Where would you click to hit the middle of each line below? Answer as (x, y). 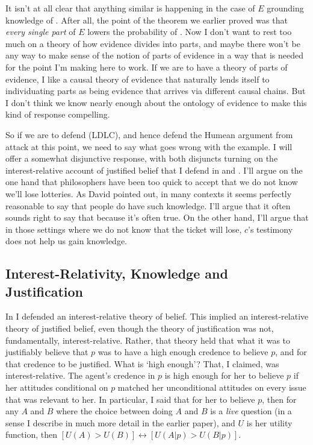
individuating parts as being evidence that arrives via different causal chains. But (156, 91)
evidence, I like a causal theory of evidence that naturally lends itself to (138, 79)
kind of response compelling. (58, 114)
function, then (31, 434)
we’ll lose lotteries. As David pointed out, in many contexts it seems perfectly (149, 193)
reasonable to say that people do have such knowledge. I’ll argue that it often (148, 205)
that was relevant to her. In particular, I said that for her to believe (130, 399)
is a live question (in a (251, 411)
